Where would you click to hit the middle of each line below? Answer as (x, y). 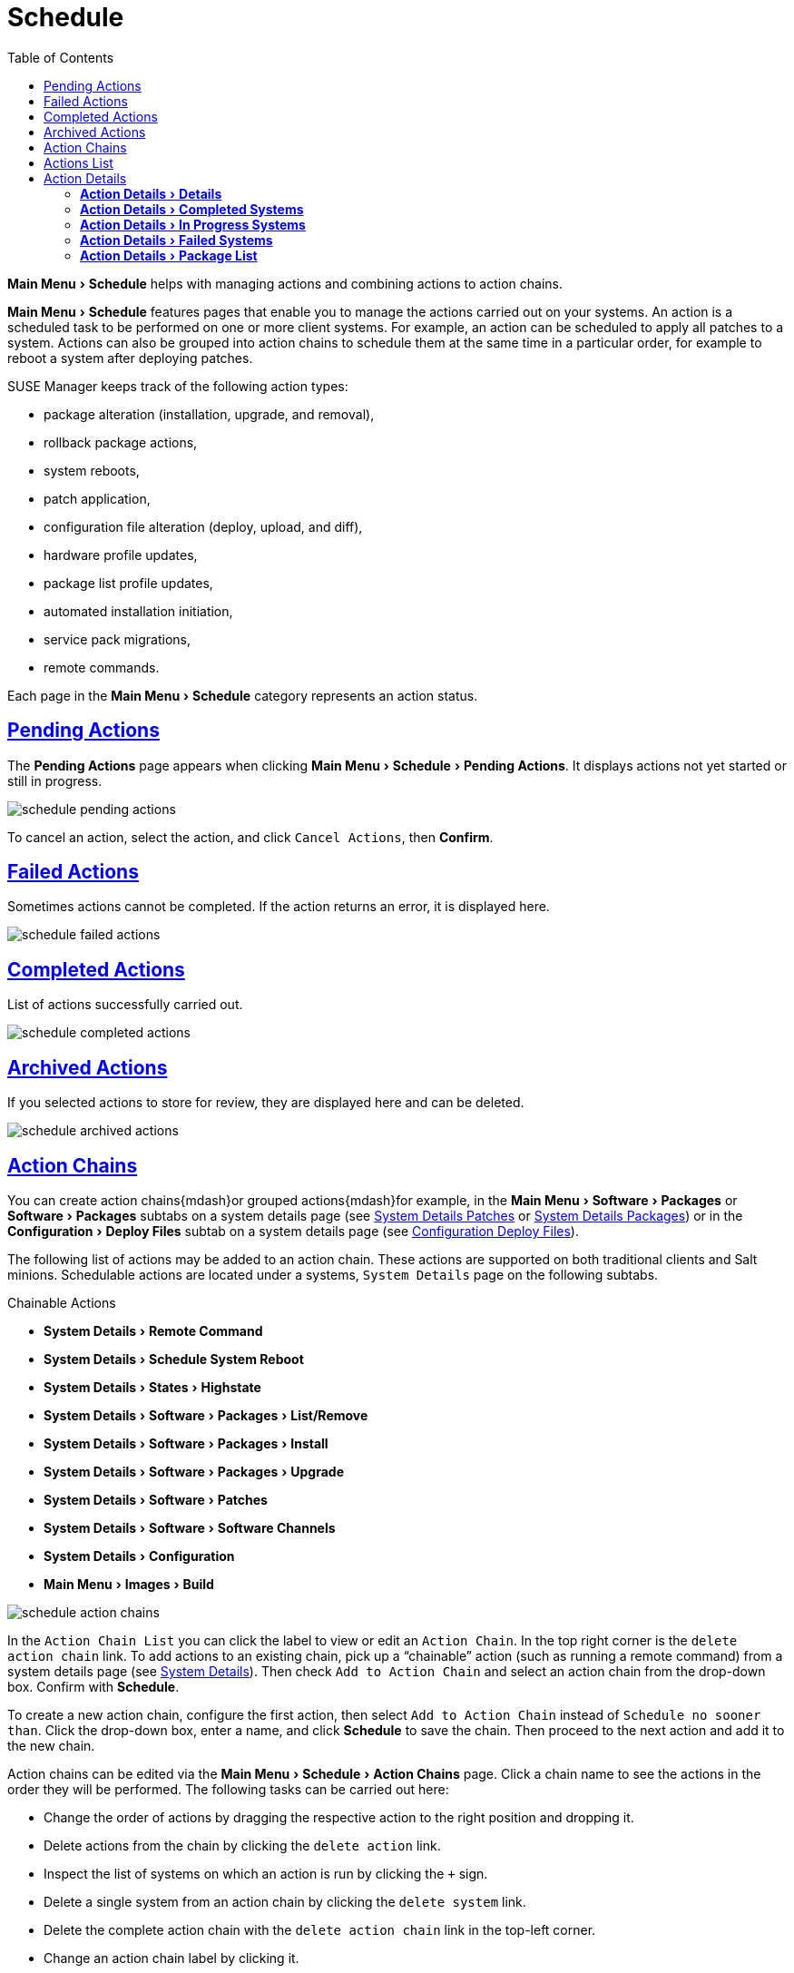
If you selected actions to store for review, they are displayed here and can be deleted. (266, 1103)
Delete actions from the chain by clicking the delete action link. (242, 1845)
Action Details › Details (151, 193)
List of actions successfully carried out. (125, 1005)
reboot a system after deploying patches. (130, 358)
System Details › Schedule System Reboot (174, 1359)
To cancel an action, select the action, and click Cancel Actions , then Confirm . (250, 837)
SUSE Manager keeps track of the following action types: (178, 386)
